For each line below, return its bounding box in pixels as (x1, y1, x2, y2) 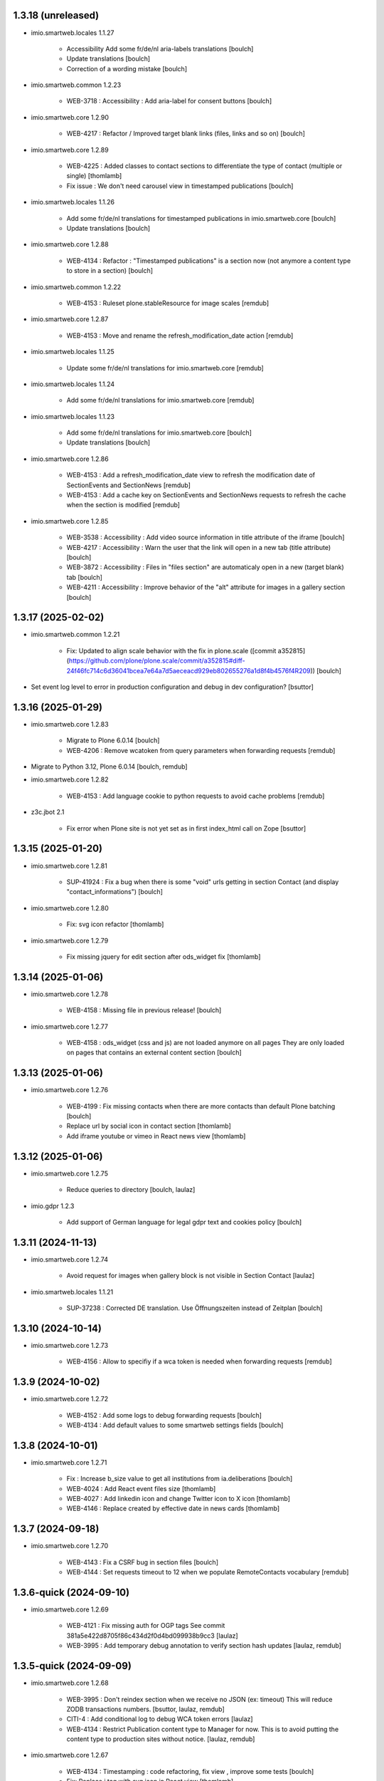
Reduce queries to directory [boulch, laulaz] (66, 1185, 196, 1194)
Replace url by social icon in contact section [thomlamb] (66, 1122, 231, 1131)
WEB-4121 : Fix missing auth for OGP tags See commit (66, 1621, 225, 1630)
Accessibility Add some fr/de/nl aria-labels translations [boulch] (66, 44, 254, 53)
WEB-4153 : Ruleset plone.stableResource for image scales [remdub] (66, 298, 270, 307)
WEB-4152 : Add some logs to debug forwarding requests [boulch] (66, 1411, 262, 1419)
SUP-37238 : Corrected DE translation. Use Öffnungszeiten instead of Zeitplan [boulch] (66, 1304, 323, 1312)
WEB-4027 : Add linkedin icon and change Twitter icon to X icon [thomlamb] (66, 1495, 291, 1503)
